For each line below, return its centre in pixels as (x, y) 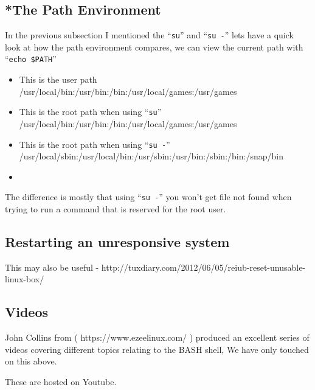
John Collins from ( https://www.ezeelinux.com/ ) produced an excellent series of (157, 337)
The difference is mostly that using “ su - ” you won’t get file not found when (148, 197)
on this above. (31, 361)
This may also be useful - (52, 267)
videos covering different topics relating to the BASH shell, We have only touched (157, 349)
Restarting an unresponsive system (117, 242)
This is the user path (58, 79)
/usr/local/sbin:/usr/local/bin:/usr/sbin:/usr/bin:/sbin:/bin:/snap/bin (151, 156)
